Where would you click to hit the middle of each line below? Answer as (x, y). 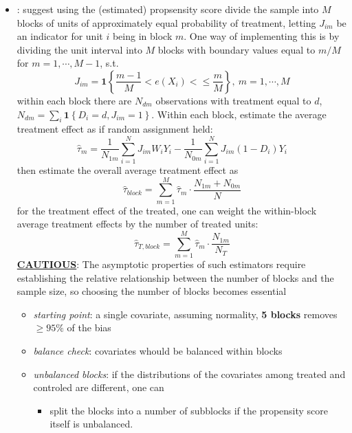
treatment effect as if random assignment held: (115, 129)
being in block (142, 36)
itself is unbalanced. (91, 424)
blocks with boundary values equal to (236, 49)
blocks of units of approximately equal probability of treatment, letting (166, 22)
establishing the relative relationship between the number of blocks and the (175, 277)
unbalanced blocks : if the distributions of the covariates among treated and (189, 374)
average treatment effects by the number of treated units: (137, 224)
